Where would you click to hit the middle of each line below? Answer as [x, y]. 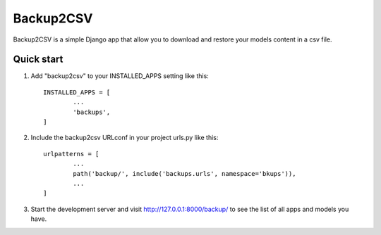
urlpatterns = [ [71, 154]
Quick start [38, 59]
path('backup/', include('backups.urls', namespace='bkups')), [185, 173]
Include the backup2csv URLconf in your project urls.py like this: [125, 138]
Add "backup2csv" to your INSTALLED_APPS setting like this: [120, 76]
